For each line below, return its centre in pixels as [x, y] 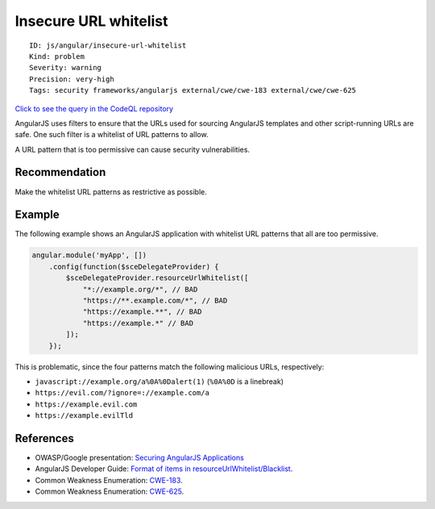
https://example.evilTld [84, 416]
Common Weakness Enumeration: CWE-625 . [110, 491]
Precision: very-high [72, 79]
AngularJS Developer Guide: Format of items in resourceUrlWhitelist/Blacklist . [164, 469]
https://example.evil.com [86, 404]
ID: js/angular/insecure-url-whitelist [108, 45]
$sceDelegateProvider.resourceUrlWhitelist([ [157, 278]
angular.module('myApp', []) [89, 255]
